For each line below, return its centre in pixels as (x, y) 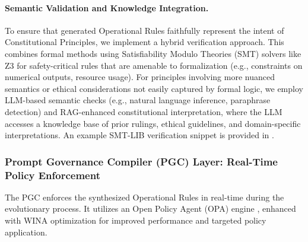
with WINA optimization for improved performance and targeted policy (136, 220)
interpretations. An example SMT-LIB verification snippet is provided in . (139, 135)
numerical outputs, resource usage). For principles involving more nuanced (140, 77)
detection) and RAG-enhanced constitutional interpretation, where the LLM (144, 111)
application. (26, 232)
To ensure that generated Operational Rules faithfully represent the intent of (145, 30)
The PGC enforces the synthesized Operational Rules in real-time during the (145, 197)
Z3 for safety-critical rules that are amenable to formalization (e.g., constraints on (154, 65)
